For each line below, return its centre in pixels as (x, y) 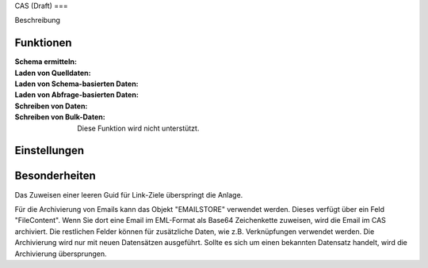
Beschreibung (38, 21)
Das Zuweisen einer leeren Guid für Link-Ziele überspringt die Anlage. (129, 194)
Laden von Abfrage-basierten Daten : (76, 95)
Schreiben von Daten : (51, 106)
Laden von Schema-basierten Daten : (76, 84)
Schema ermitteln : (46, 62)
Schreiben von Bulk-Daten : (60, 117)
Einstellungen (50, 151)
